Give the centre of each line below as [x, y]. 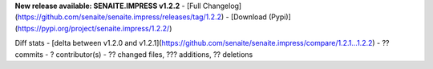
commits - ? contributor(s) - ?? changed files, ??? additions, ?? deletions [134, 54]
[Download [249, 17]
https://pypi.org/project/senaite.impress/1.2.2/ [93, 28]
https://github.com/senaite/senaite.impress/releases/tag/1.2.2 [119, 17]
